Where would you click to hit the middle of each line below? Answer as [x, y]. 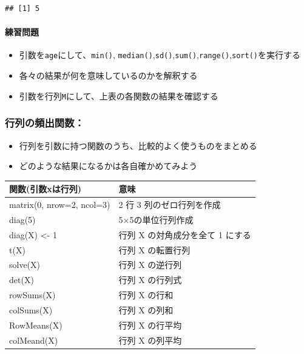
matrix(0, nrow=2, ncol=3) [60, 205]
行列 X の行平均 [150, 325]
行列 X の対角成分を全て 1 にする [185, 234]
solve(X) [25, 265]
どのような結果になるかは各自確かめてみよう [108, 166]
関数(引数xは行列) [46, 189]
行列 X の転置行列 [154, 249]
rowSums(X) [32, 295]
